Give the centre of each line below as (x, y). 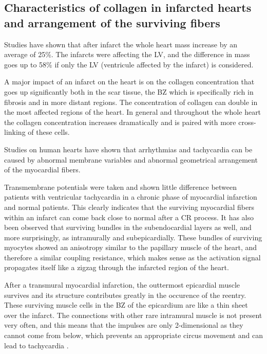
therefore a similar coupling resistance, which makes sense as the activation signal (132, 257)
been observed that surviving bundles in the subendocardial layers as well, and (128, 227)
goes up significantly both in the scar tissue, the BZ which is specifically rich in (129, 91)
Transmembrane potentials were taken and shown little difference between (121, 187)
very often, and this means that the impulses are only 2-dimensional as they (124, 325)
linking (15, 132)
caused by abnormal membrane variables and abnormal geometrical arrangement (131, 159)
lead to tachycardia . (36, 345)
